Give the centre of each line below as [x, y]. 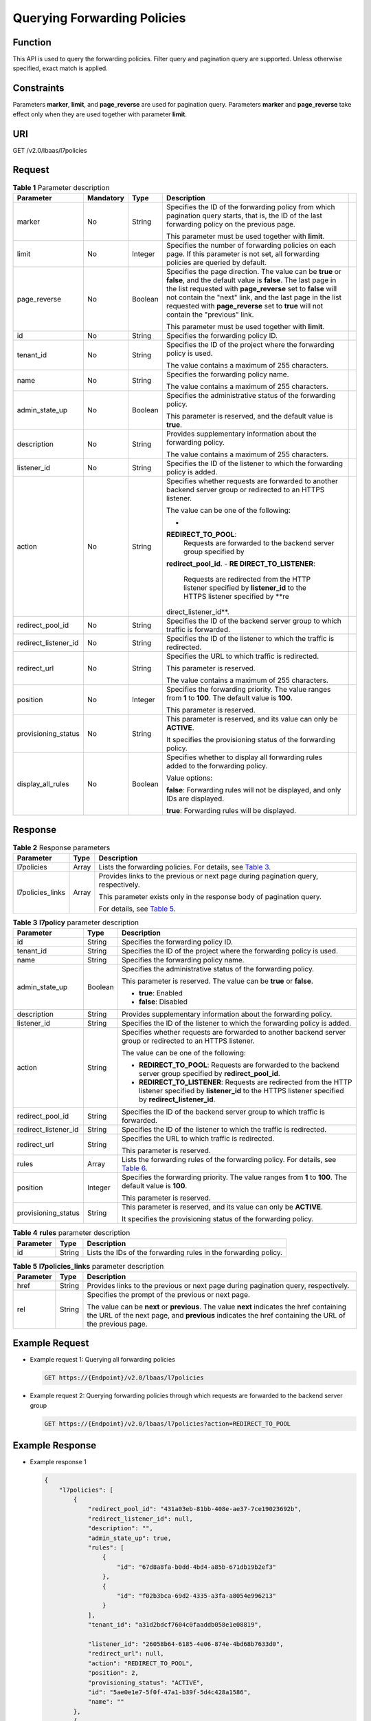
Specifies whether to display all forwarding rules [244, 757]
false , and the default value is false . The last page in [251, 280]
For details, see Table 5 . [137, 909]
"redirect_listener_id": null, [140, 1519]
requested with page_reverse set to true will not [245, 306]
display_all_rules [43, 783]
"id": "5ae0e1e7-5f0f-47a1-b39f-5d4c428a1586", [169, 1692]
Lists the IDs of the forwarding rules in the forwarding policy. [185, 1252]
